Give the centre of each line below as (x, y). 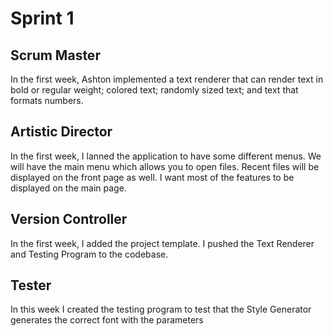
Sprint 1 (42, 18)
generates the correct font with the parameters (107, 320)
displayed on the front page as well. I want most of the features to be (152, 177)
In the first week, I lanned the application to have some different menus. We (166, 156)
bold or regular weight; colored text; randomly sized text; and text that (154, 90)
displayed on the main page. (68, 188)
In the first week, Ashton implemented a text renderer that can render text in (167, 79)
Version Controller (69, 219)
